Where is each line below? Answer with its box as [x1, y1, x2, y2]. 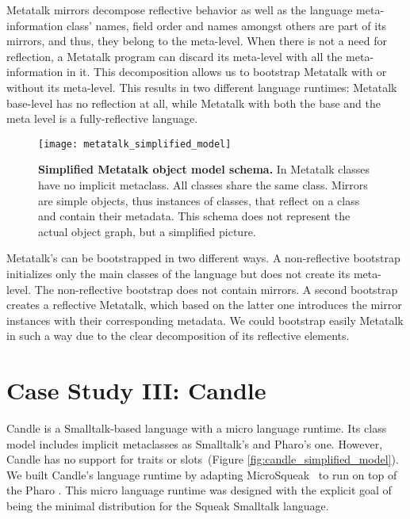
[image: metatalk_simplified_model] [38, 138, 232, 150]
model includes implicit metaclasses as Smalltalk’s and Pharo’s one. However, [6, 435, 383, 452]
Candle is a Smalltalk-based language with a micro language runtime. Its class [6, 420, 387, 437]
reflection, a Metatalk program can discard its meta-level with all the [6, 48, 343, 64]
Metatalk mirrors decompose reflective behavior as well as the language [6, 2, 353, 17]
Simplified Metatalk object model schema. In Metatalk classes [38, 161, 370, 177]
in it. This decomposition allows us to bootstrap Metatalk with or [66, 63, 387, 80]
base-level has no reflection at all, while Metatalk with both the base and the [6, 94, 381, 111]
